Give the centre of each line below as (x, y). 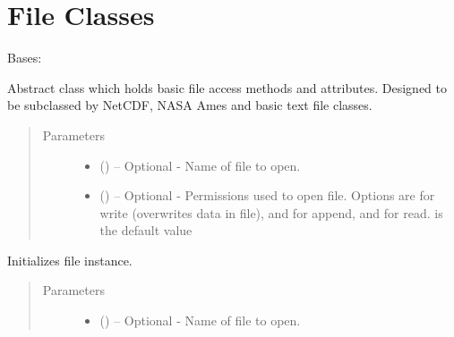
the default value (146, 230)
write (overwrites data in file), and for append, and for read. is (271, 212)
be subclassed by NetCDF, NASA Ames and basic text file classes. (190, 105)
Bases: (25, 58)
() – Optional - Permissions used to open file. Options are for (267, 195)
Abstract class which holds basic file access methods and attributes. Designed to (227, 87)
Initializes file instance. (70, 260)
